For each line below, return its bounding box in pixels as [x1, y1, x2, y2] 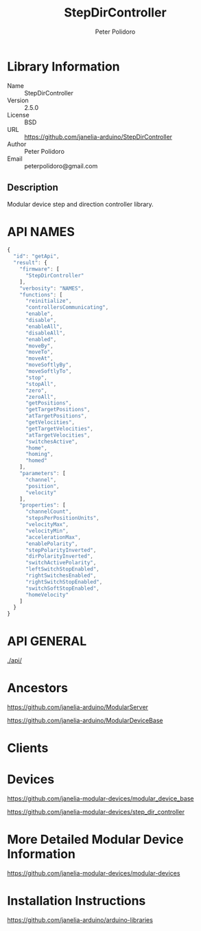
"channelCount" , [25, 508, 72, 516]
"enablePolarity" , [25, 540, 78, 547]
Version [7, 96, 29, 104]
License [7, 111, 29, 119]
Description [7, 182, 58, 194]
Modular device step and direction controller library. [7, 200, 154, 208]
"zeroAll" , [25, 393, 57, 400]
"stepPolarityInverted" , [25, 547, 97, 553]
